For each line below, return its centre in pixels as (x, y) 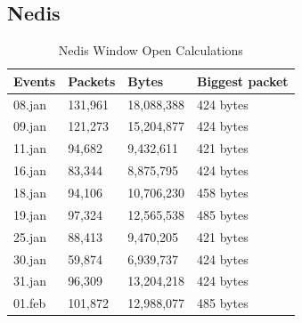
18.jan (30, 193)
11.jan (30, 148)
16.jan (30, 170)
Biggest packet (243, 81)
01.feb (30, 303)
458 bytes (223, 193)
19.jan (30, 214)
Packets (92, 81)
